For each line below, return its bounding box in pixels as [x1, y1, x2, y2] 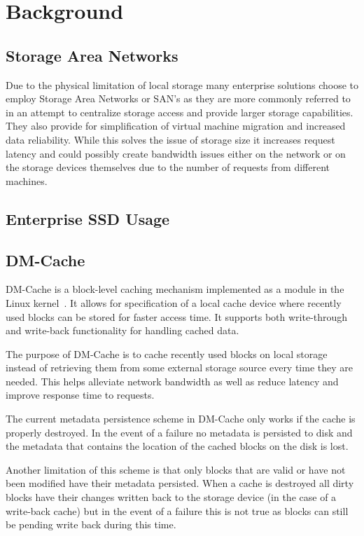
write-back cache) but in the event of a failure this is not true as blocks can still [6, 503, 349, 518]
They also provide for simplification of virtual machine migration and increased [6, 118, 346, 133]
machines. [6, 173, 48, 188]
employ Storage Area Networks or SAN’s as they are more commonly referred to [6, 91, 351, 106]
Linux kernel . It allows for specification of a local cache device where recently [6, 295, 342, 310]
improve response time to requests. [6, 387, 155, 402]
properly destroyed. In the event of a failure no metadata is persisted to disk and [6, 425, 353, 439]
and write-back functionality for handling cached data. [6, 323, 239, 338]
